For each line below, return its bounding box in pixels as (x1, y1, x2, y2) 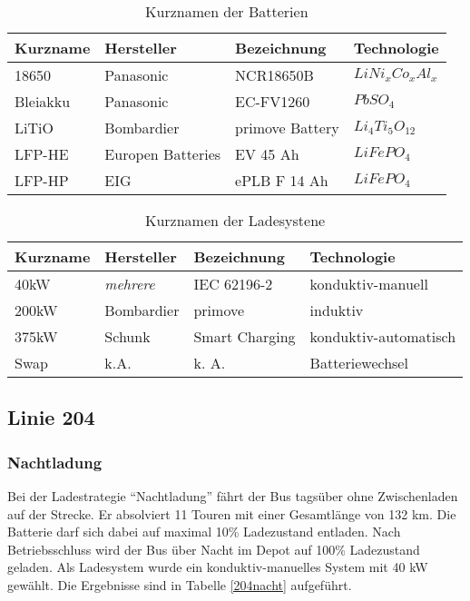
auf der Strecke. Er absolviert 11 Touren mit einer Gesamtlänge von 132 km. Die (7, 504, 456, 523)
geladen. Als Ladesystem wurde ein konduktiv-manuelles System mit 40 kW (7, 557, 428, 576)
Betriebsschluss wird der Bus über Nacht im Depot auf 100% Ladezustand (7, 539, 420, 558)
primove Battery (235, 117, 339, 138)
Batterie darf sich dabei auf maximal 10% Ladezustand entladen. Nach (7, 522, 401, 541)
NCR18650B (235, 64, 314, 85)
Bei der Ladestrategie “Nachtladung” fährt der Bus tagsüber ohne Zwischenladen (7, 487, 458, 505)
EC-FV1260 (235, 91, 310, 112)
